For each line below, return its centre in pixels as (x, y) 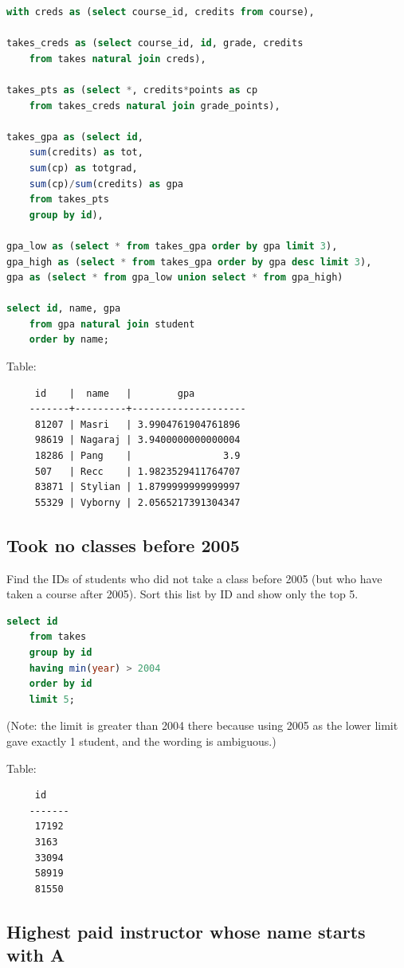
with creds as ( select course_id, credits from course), (161, 12)
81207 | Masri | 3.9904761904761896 (137, 424)
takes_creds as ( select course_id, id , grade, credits (155, 43)
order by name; (69, 340)
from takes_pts (69, 200)
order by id (61, 684)
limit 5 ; (52, 699)
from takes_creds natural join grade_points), (155, 106)
